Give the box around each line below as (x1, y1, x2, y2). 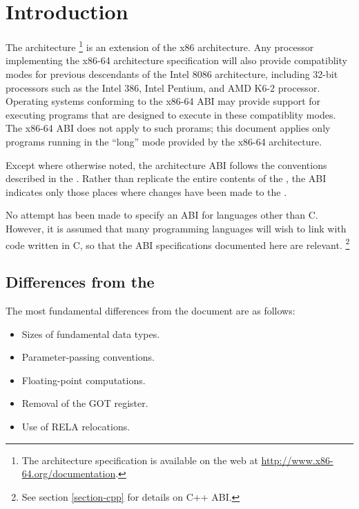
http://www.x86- (261, 452, 333, 467)
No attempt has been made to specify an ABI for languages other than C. (6, 208, 318, 222)
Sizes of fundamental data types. (21, 326, 160, 341)
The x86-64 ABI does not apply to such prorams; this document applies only (6, 121, 331, 135)
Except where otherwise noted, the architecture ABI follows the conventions (6, 157, 327, 172)
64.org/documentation (21, 466, 116, 481)
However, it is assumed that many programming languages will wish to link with (6, 221, 347, 235)
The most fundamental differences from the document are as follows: (6, 303, 295, 317)
